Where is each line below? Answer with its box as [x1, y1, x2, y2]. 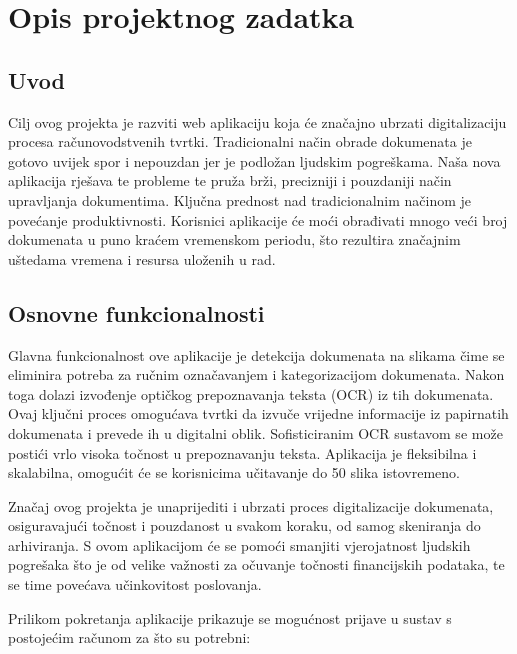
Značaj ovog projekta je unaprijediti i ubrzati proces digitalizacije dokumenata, [8, 495, 494, 516]
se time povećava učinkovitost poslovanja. [8, 574, 262, 595]
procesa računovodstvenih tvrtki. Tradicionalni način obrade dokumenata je [8, 131, 472, 152]
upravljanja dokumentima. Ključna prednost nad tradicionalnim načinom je [8, 189, 472, 210]
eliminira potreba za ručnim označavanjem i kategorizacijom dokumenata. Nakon [8, 364, 505, 385]
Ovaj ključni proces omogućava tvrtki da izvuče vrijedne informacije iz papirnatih [8, 403, 509, 424]
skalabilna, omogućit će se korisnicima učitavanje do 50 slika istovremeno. [8, 462, 460, 483]
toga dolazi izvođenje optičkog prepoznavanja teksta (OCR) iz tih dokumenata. [8, 383, 494, 404]
